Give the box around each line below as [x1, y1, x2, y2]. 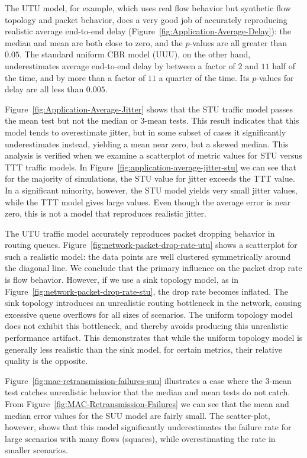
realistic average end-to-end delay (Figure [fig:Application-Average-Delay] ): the [5, 25, 292, 37]
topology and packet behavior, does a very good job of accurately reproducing [5, 13, 287, 25]
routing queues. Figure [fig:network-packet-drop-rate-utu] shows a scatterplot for [5, 238, 298, 251]
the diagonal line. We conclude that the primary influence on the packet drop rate [5, 262, 302, 274]
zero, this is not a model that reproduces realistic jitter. [5, 207, 206, 220]
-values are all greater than [189, 36, 287, 49]
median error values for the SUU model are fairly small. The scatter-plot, [5, 409, 270, 421]
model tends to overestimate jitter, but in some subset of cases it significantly [5, 125, 286, 138]
